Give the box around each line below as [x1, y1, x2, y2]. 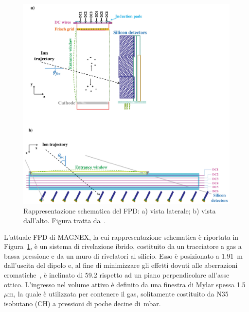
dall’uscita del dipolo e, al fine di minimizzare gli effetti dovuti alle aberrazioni [4, 260, 238, 270]
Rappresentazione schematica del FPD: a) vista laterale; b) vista [23, 206, 216, 216]
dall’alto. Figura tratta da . [23, 215, 106, 225]
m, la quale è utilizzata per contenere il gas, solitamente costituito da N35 [8, 289, 229, 299]
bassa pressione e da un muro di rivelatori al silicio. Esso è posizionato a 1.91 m [4, 250, 243, 261]
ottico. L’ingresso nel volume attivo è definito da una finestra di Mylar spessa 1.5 [4, 279, 246, 289]
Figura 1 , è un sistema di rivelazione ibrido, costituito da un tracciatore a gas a [4, 241, 242, 251]
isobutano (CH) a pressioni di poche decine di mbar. [4, 298, 161, 308]
